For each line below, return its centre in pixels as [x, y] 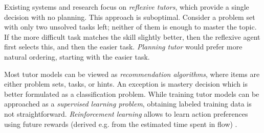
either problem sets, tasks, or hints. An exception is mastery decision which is [126, 84]
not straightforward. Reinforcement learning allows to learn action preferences [126, 113]
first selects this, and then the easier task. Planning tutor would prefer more [123, 47]
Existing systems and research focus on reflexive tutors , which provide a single [127, 7]
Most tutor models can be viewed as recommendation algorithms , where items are [132, 74]
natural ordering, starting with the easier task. [77, 56]
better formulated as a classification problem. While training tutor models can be [132, 94]
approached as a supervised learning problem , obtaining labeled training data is [128, 104]
